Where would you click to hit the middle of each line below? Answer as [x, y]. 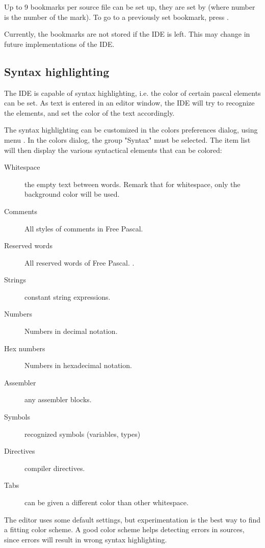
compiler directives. [55, 468]
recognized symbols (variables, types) [83, 434]
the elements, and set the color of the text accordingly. [89, 112]
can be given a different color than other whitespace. [107, 502]
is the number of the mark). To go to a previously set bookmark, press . [116, 17]
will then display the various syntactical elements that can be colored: [113, 150]
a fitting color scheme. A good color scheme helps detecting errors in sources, [124, 529]
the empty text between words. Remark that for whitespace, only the [132, 184]
